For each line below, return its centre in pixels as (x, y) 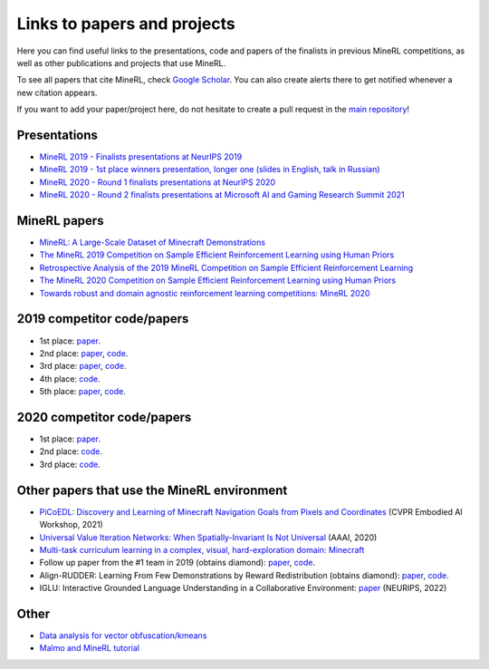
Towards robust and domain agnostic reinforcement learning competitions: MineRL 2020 (205, 293)
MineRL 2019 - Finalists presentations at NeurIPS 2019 (141, 157)
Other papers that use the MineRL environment (152, 490)
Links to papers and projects (126, 24)
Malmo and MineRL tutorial (90, 648)
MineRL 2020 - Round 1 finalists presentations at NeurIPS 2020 (158, 182)
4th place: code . (70, 378)
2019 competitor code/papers (103, 319)
